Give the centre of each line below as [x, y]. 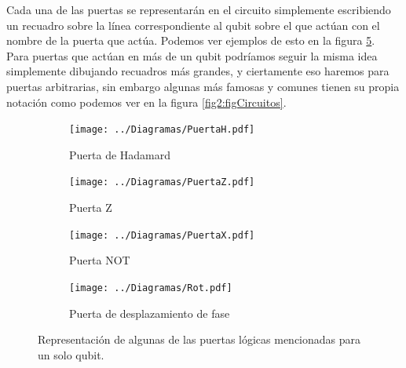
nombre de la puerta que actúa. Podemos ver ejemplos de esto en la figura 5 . [191, 40]
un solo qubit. [71, 354]
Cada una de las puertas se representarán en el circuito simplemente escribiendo [199, 9]
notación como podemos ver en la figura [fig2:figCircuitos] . [146, 102]
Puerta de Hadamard [120, 154]
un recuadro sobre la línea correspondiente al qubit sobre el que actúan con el [193, 25]
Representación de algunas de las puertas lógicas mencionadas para [199, 339]
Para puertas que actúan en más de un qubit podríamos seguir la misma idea [192, 55]
